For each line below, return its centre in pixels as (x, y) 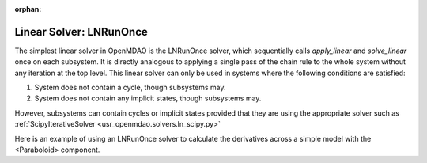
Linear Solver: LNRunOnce (81, 32)
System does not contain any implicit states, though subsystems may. (148, 98)
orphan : (28, 9)
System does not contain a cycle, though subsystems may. (130, 88)
